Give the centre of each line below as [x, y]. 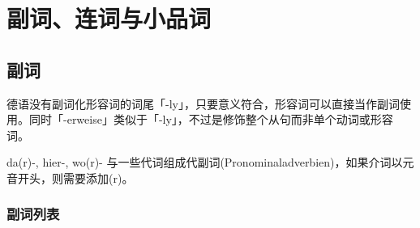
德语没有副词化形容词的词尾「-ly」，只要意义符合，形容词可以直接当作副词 [203, 103]
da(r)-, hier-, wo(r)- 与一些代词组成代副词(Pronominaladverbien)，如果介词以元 [210, 162]
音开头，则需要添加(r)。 [70, 177]
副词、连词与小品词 [109, 18]
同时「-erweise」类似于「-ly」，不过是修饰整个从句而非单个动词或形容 [211, 119]
